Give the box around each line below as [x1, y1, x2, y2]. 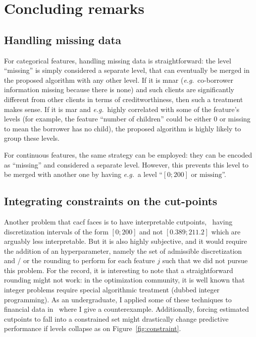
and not [139, 226, 163, 236]
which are [211, 226, 241, 236]
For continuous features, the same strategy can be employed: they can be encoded [4, 149, 253, 160]
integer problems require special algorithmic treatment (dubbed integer [4, 284, 220, 295]
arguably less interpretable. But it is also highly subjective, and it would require [4, 236, 247, 246]
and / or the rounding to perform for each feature [4, 255, 155, 266]
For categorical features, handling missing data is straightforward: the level [4, 55, 231, 65]
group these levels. [4, 133, 60, 143]
